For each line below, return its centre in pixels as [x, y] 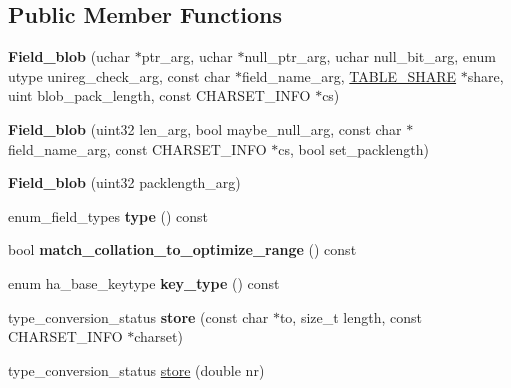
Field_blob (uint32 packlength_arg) [124, 182]
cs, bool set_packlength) [353, 148]
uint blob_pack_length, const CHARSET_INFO [159, 95]
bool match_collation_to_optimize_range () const [182, 249]
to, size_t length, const [350, 316]
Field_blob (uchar [69, 56]
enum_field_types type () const [108, 215]
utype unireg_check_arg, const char [119, 75]
